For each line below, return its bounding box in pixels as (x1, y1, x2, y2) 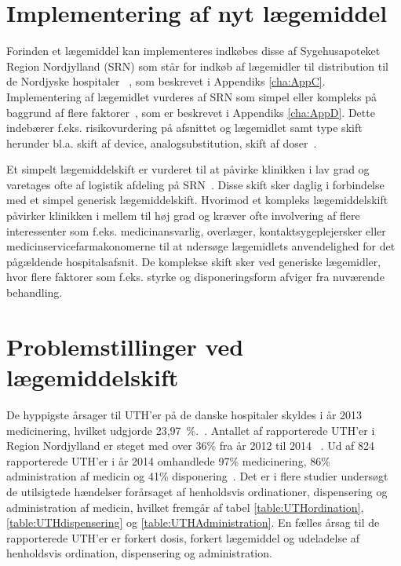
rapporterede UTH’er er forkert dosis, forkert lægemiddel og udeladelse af (6, 529, 360, 546)
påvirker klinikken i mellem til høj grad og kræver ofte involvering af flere (6, 207, 360, 224)
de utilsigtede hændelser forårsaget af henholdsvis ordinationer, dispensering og (6, 483, 388, 499)
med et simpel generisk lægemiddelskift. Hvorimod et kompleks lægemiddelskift (6, 192, 388, 208)
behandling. (6, 284, 63, 301)
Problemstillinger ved (6, 330, 244, 362)
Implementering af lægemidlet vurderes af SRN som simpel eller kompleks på (6, 88, 377, 104)
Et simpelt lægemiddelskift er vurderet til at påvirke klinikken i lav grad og (6, 161, 370, 177)
